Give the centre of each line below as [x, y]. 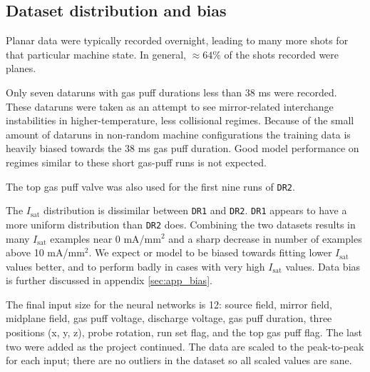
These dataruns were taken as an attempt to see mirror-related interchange [170, 106]
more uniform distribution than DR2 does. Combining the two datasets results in [181, 224]
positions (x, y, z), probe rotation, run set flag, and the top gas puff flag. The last [184, 332]
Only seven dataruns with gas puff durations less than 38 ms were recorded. [171, 92]
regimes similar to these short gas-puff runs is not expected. [136, 162]
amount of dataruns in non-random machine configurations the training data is [178, 134]
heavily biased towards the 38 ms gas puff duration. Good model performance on [183, 148]
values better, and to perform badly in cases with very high [135, 266]
